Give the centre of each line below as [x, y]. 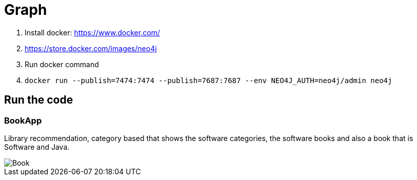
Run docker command [62, 64]
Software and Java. [37, 147]
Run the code [39, 100]
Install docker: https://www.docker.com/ [92, 32]
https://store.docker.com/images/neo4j [91, 48]
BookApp [23, 120]
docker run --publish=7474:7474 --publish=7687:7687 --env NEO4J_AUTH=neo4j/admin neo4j [209, 80]
